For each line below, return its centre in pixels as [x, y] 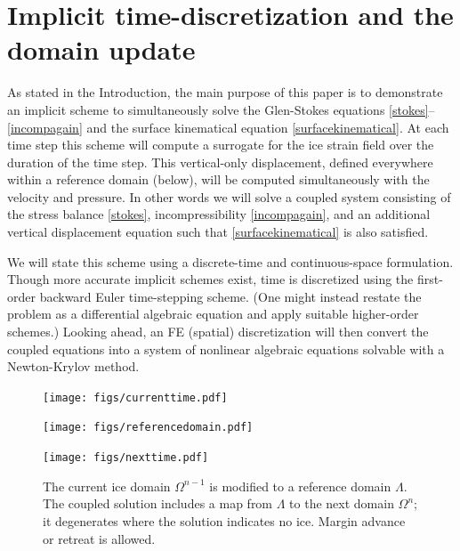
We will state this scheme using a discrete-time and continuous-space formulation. [230, 261]
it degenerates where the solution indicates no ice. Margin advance [224, 520]
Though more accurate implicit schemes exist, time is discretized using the [210, 279]
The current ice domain [107, 486]
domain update [101, 49]
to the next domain [342, 503]
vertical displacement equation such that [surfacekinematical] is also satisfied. [218, 232]
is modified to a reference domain [300, 486]
